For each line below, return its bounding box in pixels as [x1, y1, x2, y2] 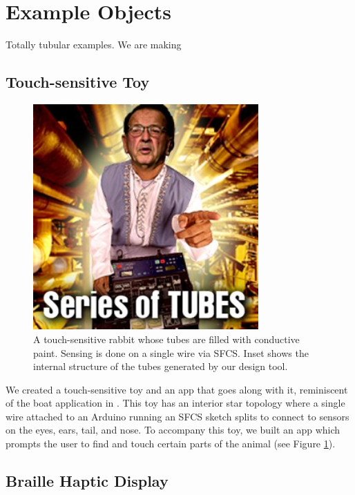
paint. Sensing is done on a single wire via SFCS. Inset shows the [33, 345, 309, 360]
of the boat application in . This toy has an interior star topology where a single [6, 396, 345, 410]
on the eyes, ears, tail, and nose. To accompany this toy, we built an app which [6, 423, 340, 437]
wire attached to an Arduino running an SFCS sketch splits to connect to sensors [6, 409, 349, 423]
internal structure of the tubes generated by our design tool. [33, 359, 288, 373]
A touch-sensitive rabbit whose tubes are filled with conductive [33, 331, 300, 346]
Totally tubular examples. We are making [6, 37, 182, 52]
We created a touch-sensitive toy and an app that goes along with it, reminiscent [6, 382, 348, 396]
